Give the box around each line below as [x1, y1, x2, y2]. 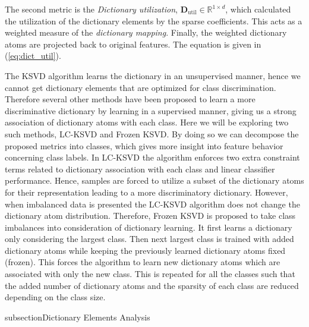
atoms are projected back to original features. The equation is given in [5, 37, 261, 50]
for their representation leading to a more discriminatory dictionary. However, [5, 185, 288, 198]
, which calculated [225, 3, 291, 15]
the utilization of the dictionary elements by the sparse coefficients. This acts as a [5, 14, 302, 27]
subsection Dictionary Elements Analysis [5, 310, 150, 323]
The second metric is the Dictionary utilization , [5, 3, 178, 15]
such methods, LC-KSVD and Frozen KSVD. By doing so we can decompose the [5, 127, 299, 140]
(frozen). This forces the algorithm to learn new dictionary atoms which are [5, 256, 280, 268]
